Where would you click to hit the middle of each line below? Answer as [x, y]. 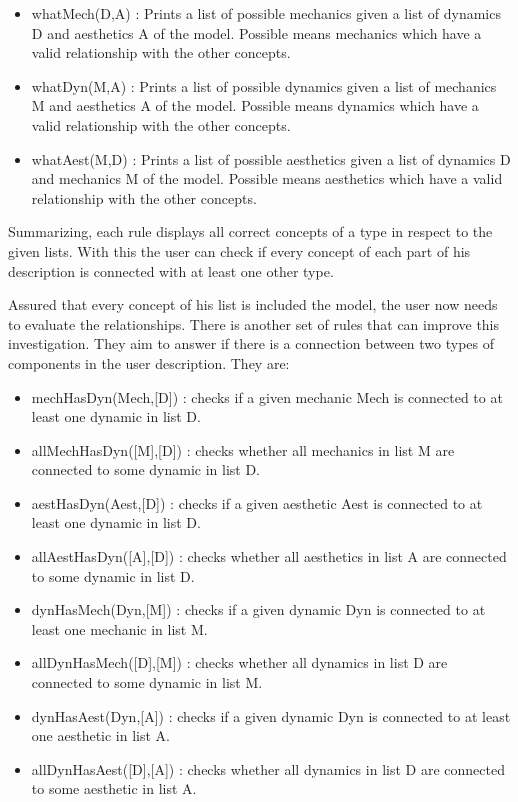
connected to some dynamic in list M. [147, 682]
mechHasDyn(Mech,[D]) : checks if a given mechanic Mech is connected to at [267, 396]
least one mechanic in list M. [119, 628]
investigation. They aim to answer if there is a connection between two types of [251, 343]
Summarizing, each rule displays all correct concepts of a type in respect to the [250, 231]
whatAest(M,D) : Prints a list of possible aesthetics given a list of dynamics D [271, 158]
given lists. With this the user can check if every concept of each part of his [239, 250]
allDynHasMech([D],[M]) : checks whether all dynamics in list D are [239, 662]
